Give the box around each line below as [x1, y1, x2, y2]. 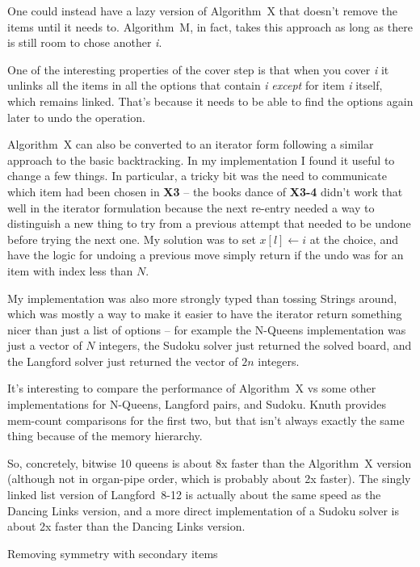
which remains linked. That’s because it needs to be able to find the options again [7, 92, 414, 109]
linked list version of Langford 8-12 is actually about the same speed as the [7, 486, 381, 503]
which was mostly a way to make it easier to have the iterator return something [7, 305, 402, 322]
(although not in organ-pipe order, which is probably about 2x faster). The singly [7, 470, 411, 487]
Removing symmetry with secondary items [7, 544, 218, 561]
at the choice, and [309, 230, 398, 247]
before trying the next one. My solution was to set [7, 230, 256, 247]
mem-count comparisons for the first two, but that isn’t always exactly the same [7, 411, 405, 428]
